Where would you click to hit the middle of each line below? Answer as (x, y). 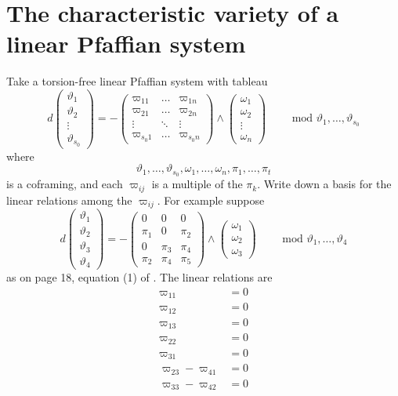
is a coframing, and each (65, 184)
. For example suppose (211, 200)
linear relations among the (69, 200)
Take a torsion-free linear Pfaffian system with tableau (137, 81)
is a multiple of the (197, 184)
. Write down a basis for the (324, 184)
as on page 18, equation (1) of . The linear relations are (139, 277)
